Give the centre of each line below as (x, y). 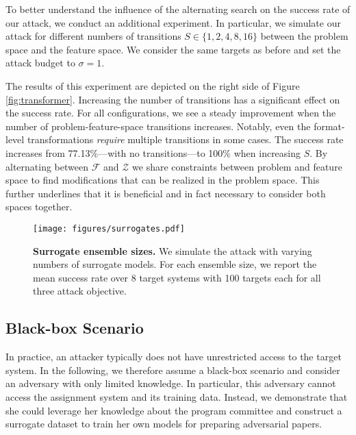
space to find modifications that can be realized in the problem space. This (163, 180)
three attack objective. (80, 291)
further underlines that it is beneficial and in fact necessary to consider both (166, 193)
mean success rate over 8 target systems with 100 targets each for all (177, 277)
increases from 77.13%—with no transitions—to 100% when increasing (153, 152)
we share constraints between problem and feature (237, 166)
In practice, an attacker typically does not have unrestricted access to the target (174, 357)
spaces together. (39, 207)
